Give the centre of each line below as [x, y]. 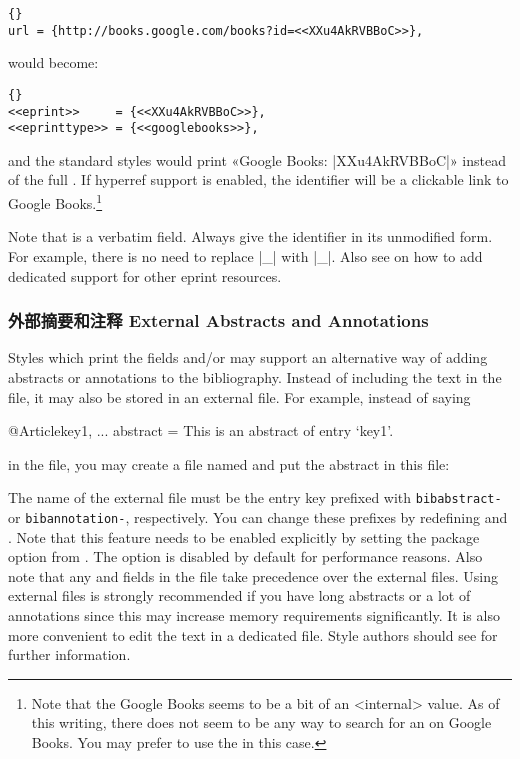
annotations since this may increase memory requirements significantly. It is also [254, 614]
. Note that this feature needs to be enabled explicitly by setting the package [244, 536]
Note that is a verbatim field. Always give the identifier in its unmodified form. [250, 236]
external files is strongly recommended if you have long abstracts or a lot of [239, 595]
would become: [53, 62]
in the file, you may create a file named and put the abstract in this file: [229, 463]
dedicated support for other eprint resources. [145, 275]
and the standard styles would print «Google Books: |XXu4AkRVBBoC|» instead [257, 159]
